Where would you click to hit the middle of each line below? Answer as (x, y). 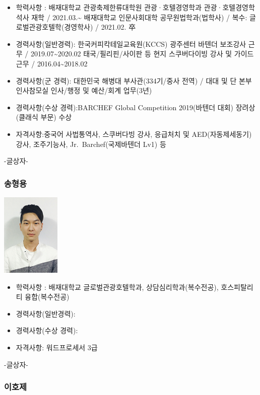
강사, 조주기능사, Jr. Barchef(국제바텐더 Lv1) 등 (91, 144)
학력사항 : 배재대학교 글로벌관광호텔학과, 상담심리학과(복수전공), (117, 287)
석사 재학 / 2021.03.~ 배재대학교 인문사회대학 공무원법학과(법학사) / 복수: (132, 17)
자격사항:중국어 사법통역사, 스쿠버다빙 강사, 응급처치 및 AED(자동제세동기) (134, 134)
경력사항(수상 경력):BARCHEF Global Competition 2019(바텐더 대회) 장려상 (136, 107)
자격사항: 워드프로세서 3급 (57, 347)
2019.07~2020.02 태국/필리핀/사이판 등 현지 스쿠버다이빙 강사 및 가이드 (142, 54)
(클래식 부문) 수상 (44, 117)
